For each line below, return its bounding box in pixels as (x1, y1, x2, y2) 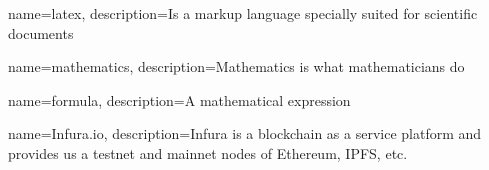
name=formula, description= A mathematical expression (8, 89, 351, 110)
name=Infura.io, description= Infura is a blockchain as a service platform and (8, 123, 482, 144)
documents (8, 22, 74, 43)
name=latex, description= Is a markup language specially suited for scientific (8, 3, 478, 23)
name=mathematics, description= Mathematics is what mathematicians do (8, 56, 465, 77)
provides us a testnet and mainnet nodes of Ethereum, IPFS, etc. (8, 142, 408, 163)
